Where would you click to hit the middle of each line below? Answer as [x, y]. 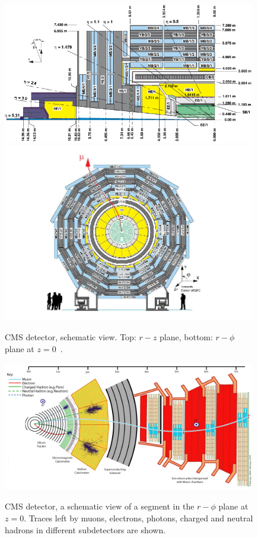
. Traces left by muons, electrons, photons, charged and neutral [138, 518]
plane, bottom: [186, 336]
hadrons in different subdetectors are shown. [85, 529]
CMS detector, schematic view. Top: [71, 336]
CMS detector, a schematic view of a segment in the [100, 506]
